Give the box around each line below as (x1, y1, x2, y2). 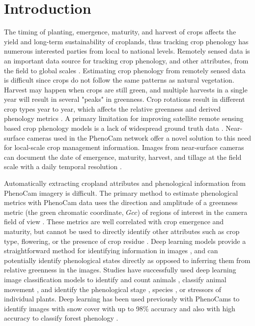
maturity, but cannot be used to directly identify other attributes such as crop (4, 226, 240, 236)
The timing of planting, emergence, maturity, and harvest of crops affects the (4, 27, 236, 37)
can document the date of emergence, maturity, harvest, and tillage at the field (4, 151, 242, 162)
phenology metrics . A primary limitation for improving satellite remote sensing (4, 113, 244, 123)
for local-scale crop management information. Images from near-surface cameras (4, 142, 244, 152)
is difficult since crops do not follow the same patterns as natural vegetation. (4, 75, 234, 85)
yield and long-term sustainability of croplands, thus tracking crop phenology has (4, 36, 249, 46)
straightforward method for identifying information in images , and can (4, 245, 218, 256)
